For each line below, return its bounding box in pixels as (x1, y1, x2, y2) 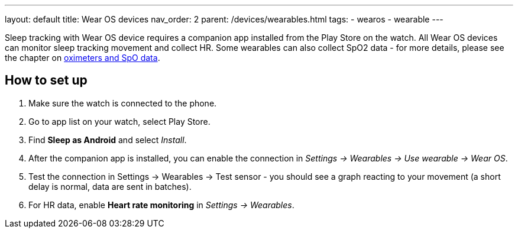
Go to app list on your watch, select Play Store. (28, 116, 211, 127)
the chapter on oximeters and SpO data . (5, 53, 160, 63)
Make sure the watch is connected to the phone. (28, 98, 217, 108)
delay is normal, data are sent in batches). (28, 181, 192, 192)
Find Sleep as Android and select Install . (28, 134, 187, 145)
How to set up (5, 73, 88, 88)
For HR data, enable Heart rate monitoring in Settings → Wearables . (28, 199, 294, 210)
